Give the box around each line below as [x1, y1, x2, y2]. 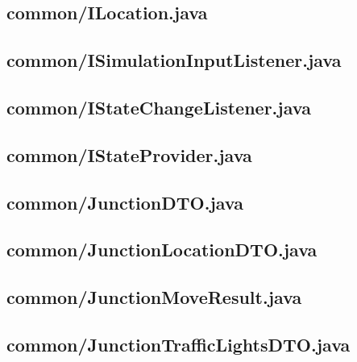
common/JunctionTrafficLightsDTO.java [6, 331, 351, 356]
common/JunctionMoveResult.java [6, 285, 302, 310]
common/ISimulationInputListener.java [6, 48, 342, 73]
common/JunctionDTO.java [6, 189, 243, 214]
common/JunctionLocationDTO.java [6, 237, 318, 262]
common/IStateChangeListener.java [6, 94, 311, 119]
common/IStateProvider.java [6, 142, 252, 167]
